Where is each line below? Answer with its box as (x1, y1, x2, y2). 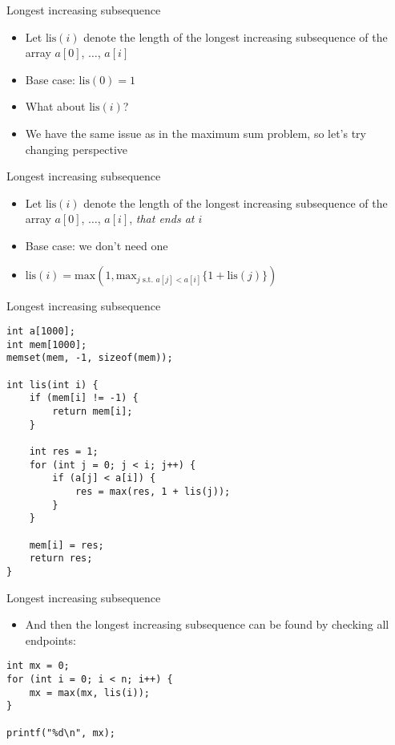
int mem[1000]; (6, 338, 87, 350)
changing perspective (25, 140, 128, 157)
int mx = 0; (6, 660, 70, 672)
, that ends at (129, 210, 195, 227)
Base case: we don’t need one (25, 237, 168, 253)
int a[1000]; (6, 326, 75, 338)
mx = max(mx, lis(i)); (29, 686, 150, 698)
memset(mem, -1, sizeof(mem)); (6, 352, 173, 364)
